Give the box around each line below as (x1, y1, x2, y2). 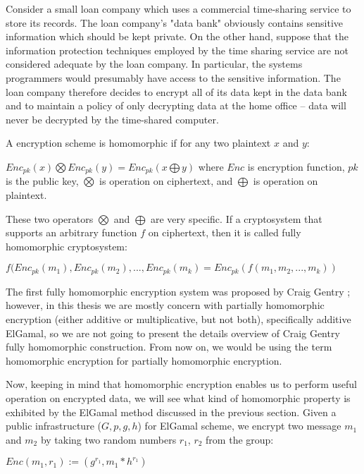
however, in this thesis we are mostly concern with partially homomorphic (6, 298, 325, 312)
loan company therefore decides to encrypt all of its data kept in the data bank (6, 84, 347, 99)
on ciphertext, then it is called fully (148, 225, 301, 240)
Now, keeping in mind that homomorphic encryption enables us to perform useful (6, 377, 357, 391)
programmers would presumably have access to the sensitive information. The (6, 70, 341, 85)
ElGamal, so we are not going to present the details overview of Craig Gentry (6, 325, 340, 340)
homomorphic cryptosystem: (6, 238, 127, 253)
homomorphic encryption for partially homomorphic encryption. (6, 353, 282, 367)
